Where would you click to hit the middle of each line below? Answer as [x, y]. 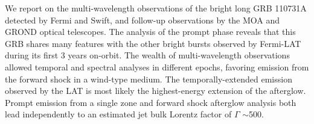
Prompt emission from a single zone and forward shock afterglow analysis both [151, 102]
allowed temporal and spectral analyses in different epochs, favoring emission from [157, 67]
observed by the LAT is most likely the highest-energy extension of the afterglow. [155, 91]
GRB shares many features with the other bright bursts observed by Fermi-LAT [153, 43]
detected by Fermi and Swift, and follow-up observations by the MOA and [143, 20]
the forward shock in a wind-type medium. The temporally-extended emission [149, 79]
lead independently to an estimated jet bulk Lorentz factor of [118, 114]
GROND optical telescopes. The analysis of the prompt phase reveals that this [150, 32]
